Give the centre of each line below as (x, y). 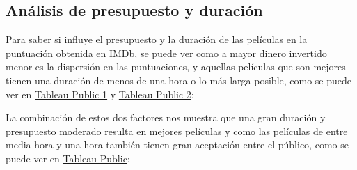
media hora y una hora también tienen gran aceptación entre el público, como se (177, 145)
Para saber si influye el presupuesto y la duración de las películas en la (157, 39)
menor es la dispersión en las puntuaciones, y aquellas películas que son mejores (176, 67)
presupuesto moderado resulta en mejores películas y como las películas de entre (177, 131)
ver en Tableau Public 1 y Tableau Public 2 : (100, 94)
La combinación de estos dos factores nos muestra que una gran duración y (166, 117)
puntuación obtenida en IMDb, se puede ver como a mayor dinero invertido (166, 53)
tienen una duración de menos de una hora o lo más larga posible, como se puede (179, 80)
